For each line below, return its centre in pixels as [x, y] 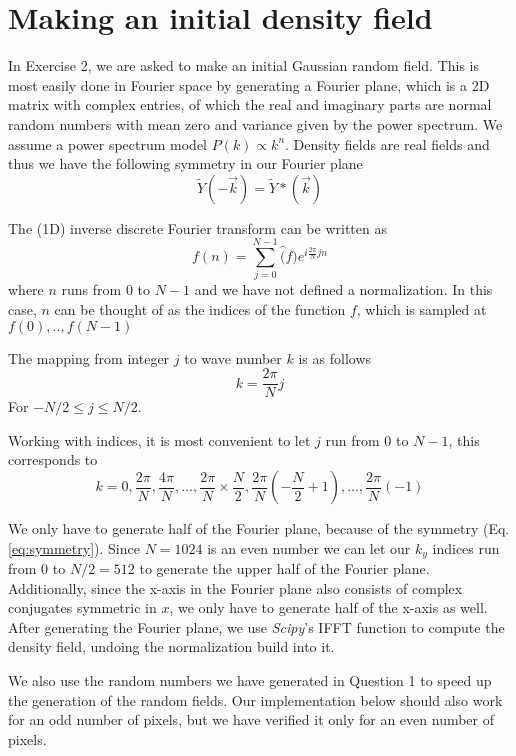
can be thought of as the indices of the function [200, 309]
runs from [91, 289]
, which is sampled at [421, 309]
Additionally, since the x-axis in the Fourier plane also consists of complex [235, 587]
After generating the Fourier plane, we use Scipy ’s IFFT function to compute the [256, 626]
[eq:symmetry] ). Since [74, 547]
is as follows [335, 357]
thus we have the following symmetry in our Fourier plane [185, 163]
